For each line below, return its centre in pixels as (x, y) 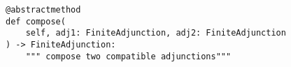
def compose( (36, 21)
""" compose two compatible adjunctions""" (128, 56)
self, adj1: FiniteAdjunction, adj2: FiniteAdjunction (156, 33)
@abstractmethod (43, 10)
